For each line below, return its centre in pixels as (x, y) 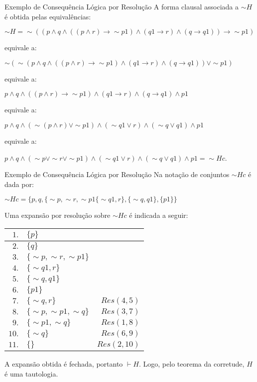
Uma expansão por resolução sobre (58, 215)
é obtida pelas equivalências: (48, 16)
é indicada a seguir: (159, 215)
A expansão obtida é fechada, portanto (64, 363)
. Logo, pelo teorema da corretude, (192, 363)
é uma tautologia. (31, 373)
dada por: (19, 184)
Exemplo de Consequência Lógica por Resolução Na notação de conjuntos (117, 174)
